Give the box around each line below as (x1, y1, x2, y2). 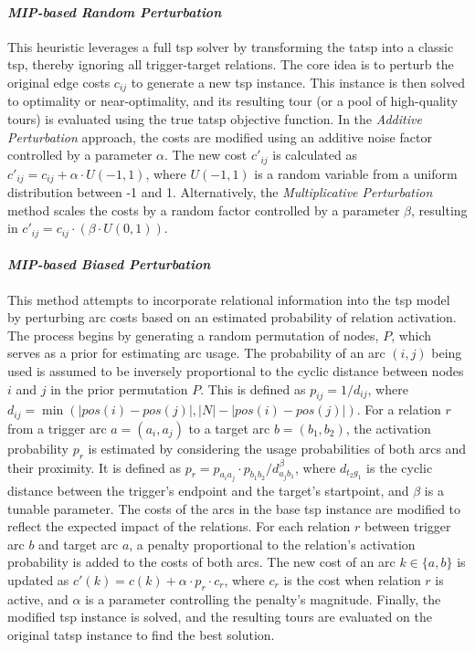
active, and (7, 589, 69, 608)
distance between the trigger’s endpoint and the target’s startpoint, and (7, 481, 409, 500)
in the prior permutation (50, 379, 188, 398)
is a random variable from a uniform (254, 163, 458, 183)
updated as (7, 570, 69, 589)
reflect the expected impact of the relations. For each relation (7, 517, 351, 536)
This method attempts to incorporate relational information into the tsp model (7, 289, 450, 309)
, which (391, 325, 432, 344)
